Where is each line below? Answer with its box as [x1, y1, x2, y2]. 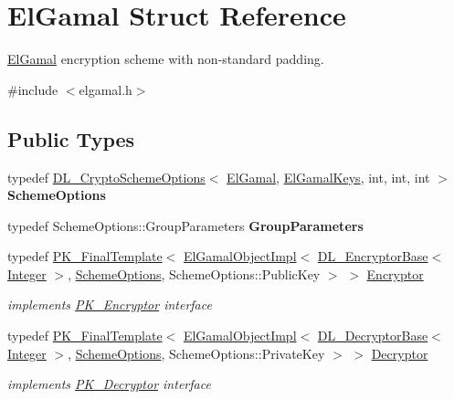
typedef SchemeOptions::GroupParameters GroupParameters [7, 215, 364, 235]
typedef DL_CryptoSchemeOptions [7, 167, 206, 186]
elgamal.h [79, 79, 132, 99]
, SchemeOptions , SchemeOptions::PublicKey [68, 264, 321, 283]
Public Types [7, 124, 135, 152]
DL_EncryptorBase [317, 247, 428, 266]
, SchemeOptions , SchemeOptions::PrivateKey [68, 343, 325, 362]
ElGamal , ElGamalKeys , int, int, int [227, 167, 430, 186]
